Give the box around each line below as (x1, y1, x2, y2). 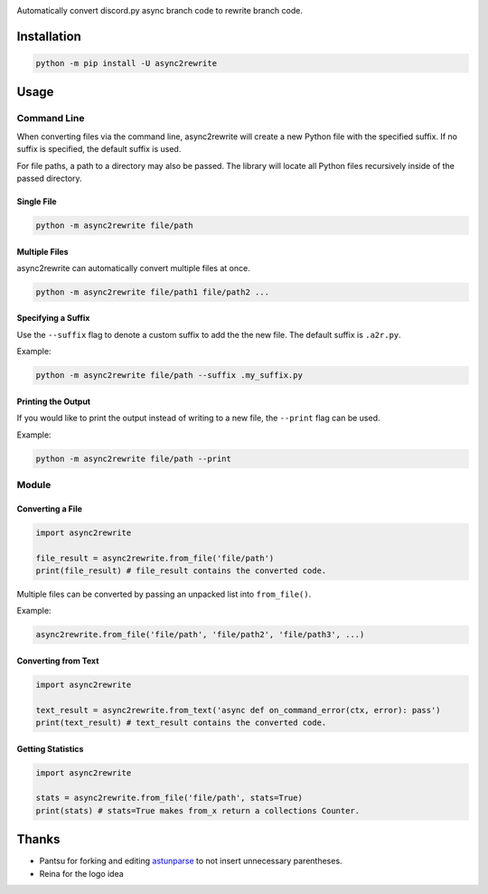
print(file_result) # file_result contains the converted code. (35, 565, 327, 576)
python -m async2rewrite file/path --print (35, 453, 232, 464)
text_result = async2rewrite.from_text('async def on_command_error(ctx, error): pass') (35, 705, 442, 715)
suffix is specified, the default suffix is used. (16, 144, 182, 155)
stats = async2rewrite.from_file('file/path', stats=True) (35, 793, 303, 804)
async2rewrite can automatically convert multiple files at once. (16, 262, 250, 273)
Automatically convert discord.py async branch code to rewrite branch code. (16, 5, 303, 15)
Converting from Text (16, 655, 99, 666)
